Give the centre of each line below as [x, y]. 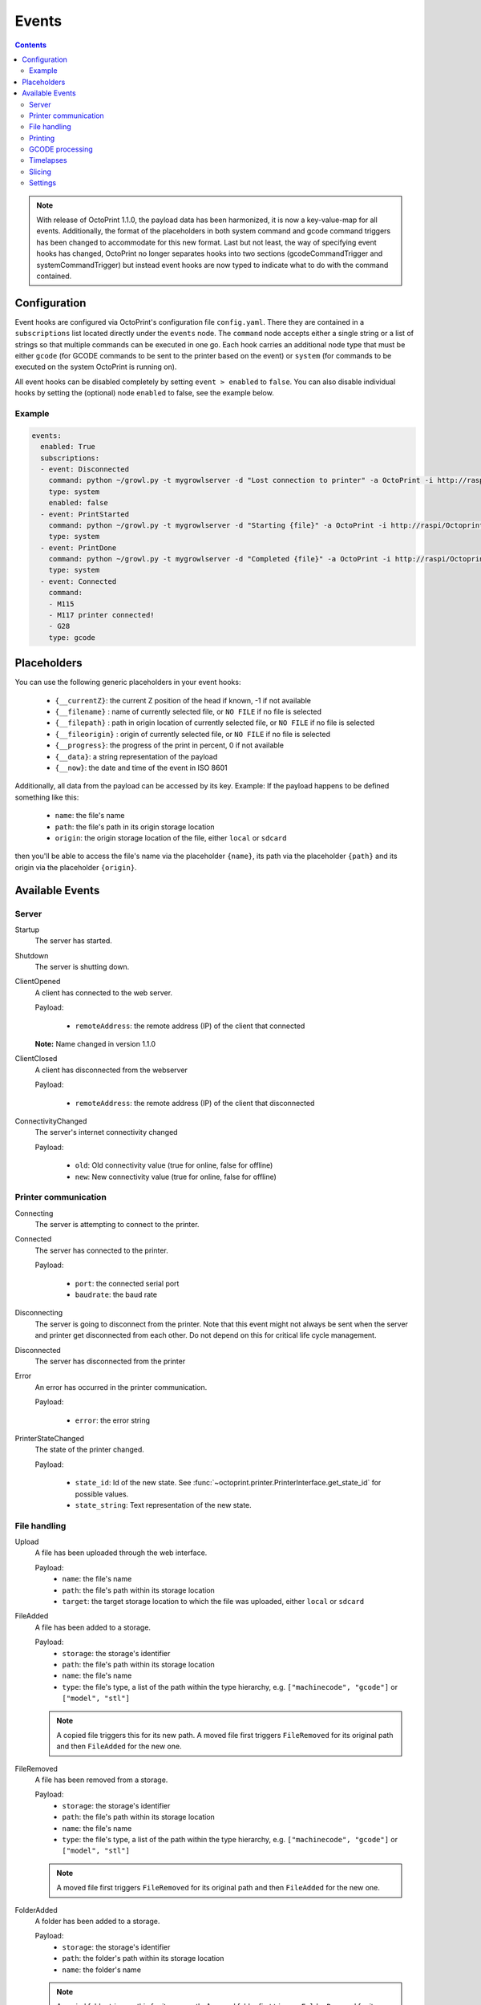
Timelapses [48, 160]
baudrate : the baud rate [116, 1294]
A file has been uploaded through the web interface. [121, 1553]
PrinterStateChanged [49, 1438]
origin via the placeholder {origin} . [76, 867]
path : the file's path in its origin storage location [135, 827]
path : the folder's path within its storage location [143, 1958]
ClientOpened [38, 982]
